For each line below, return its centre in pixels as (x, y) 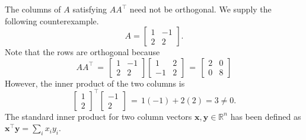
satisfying (90, 9)
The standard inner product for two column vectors (98, 116)
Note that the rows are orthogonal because (82, 52)
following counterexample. (52, 20)
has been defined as (266, 116)
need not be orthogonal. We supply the (200, 9)
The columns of (33, 9)
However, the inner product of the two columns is (95, 83)
